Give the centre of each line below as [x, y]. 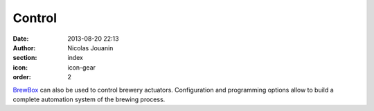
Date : [21, 39]
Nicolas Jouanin [90, 48]
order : [22, 77]
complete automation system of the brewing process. [89, 99]
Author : [24, 48]
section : [25, 58]
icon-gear [82, 67]
